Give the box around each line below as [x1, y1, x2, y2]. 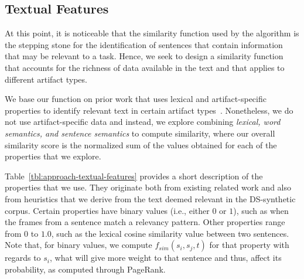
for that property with [209, 239, 289, 251]
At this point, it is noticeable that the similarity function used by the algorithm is [5, 27, 299, 39]
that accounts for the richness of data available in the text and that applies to [5, 61, 285, 73]
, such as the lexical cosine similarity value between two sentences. [51, 227, 289, 239]
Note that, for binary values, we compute [5, 239, 152, 251]
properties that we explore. [5, 150, 101, 162]
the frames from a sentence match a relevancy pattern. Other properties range [5, 216, 285, 228]
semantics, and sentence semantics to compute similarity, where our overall [5, 127, 275, 139]
